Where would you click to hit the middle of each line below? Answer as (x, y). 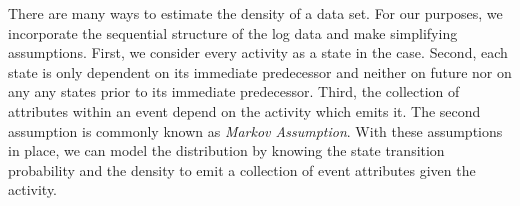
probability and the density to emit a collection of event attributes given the (242, 169)
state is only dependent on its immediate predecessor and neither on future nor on (260, 71)
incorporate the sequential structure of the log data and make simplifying (233, 32)
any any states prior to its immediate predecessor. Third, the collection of (234, 91)
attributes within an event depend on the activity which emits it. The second (244, 110)
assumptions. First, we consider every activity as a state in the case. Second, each (258, 52)
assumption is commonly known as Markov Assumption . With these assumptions (255, 130)
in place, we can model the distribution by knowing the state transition (226, 150)
